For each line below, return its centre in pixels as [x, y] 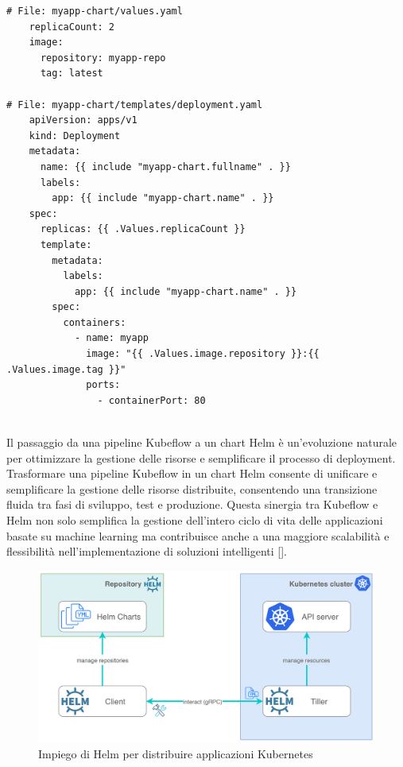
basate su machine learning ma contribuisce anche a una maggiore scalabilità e [198, 535]
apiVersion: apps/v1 [83, 120]
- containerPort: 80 [151, 400]
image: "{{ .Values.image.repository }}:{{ [203, 354]
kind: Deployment [75, 136]
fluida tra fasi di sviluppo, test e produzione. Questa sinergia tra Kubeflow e [192, 504]
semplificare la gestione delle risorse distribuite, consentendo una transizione [192, 488]
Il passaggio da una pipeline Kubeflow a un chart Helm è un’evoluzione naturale [202, 442]
